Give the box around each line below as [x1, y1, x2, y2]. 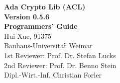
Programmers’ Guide [4, 21, 78, 31]
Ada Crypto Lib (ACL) [4, 1, 86, 11]
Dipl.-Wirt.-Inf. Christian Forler [4, 70, 102, 80]
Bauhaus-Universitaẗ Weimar [4, 40, 93, 51]
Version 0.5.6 [4, 11, 50, 21]
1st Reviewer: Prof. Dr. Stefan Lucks [4, 50, 116, 60]
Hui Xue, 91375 [4, 30, 51, 41]
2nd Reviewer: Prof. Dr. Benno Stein [4, 60, 117, 70]
